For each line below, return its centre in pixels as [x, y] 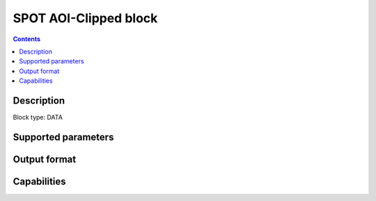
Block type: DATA [38, 118]
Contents [27, 39]
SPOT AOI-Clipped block [85, 18]
